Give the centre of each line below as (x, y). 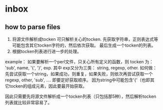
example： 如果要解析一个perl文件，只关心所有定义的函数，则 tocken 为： (79, 62)
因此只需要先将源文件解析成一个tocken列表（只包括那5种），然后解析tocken (81, 96)
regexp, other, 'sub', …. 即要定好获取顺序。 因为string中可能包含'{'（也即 (78, 80)
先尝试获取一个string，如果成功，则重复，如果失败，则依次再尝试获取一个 (79, 74)
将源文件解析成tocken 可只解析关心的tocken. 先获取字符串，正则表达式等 (85, 39)
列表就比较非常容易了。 (28, 102)
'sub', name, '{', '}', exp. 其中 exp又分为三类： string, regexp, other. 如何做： (81, 68)
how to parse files (33, 27)
